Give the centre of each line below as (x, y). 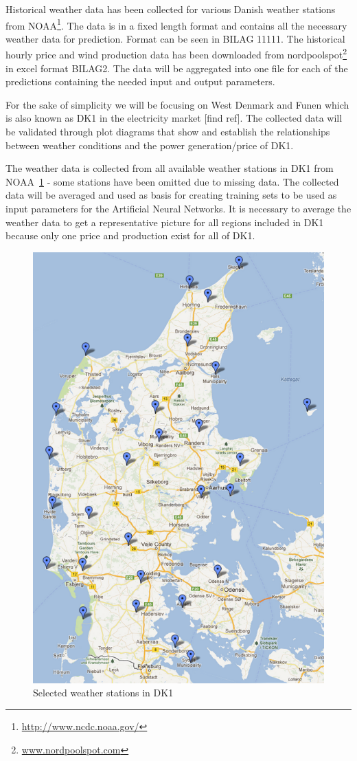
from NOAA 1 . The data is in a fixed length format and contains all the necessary (176, 24)
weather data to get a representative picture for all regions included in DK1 (165, 222)
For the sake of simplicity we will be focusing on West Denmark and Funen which (177, 104)
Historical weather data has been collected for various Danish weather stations (171, 9)
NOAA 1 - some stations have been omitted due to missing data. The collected (172, 181)
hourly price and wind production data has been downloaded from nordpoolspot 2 (176, 54)
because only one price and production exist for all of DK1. (130, 235)
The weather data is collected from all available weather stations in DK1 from (170, 168)
